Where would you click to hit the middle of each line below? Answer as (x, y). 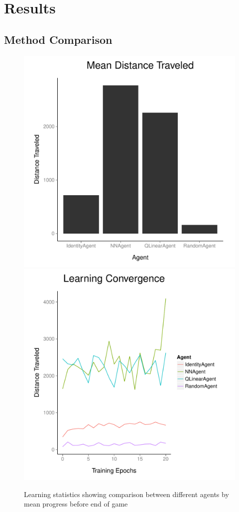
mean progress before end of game (76, 504)
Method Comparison (58, 39)
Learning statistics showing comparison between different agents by (126, 494)
